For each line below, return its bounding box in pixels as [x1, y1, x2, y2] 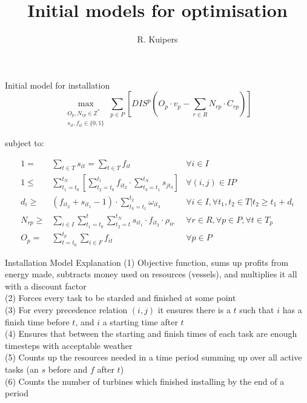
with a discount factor [5, 279, 87, 292]
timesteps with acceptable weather [5, 339, 133, 351]
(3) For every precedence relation [5, 303, 128, 316]
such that [239, 303, 274, 316]
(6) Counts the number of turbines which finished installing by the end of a [5, 374, 285, 387]
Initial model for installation [5, 78, 110, 91]
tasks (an [5, 362, 39, 375]
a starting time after [102, 315, 178, 328]
